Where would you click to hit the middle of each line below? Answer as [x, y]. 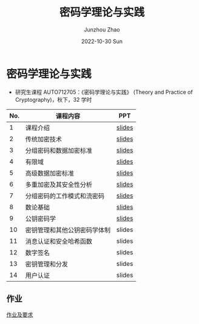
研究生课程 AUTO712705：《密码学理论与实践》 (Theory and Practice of [104, 92]
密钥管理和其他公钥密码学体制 [68, 230]
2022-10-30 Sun [102, 41]
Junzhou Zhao [102, 29]
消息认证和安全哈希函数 [59, 241]
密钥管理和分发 [47, 264]
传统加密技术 [44, 139]
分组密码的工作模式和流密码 [65, 196]
